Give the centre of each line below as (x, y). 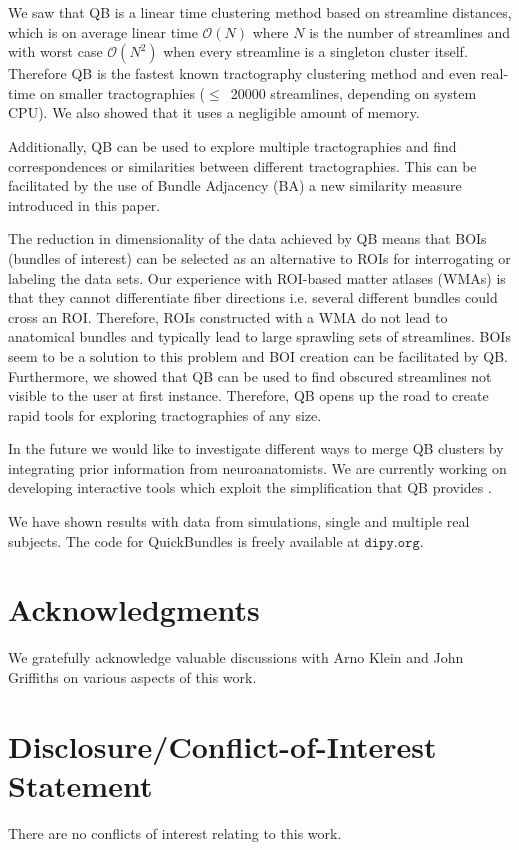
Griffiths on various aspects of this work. (132, 676)
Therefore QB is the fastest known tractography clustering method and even (242, 73)
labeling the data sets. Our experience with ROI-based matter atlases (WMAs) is (257, 277)
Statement (80, 784)
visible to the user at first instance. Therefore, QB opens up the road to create (248, 395)
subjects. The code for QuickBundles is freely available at (184, 540)
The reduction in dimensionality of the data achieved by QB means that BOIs (247, 238)
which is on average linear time (103, 31)
